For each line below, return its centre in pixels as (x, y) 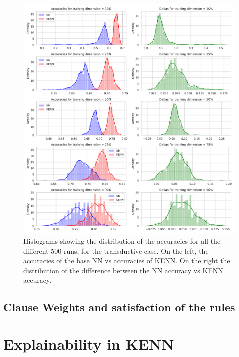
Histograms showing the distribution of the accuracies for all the (122, 241)
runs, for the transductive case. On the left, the (136, 251)
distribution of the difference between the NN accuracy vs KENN (123, 270)
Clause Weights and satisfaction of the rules (119, 307)
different (36, 251)
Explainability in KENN (89, 344)
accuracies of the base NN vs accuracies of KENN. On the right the (127, 261)
